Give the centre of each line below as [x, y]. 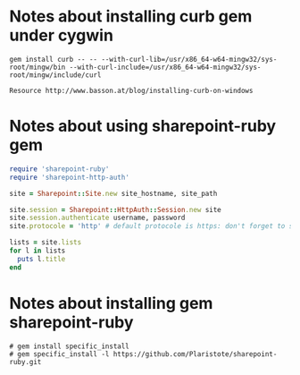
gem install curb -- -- [54, 59]
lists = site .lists [46, 243]
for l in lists [37, 251]
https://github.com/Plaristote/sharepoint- [195, 354]
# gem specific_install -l [59, 354]
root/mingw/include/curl [55, 75]
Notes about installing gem [111, 303]
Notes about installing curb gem [131, 17]
